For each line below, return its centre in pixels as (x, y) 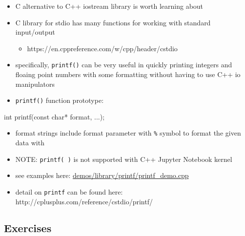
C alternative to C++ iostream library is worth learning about (109, 6)
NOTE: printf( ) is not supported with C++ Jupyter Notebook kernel (124, 159)
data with (30, 143)
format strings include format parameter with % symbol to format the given (128, 133)
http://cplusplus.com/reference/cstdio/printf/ (84, 201)
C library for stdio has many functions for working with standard (113, 22)
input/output (35, 32)
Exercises (28, 227)
